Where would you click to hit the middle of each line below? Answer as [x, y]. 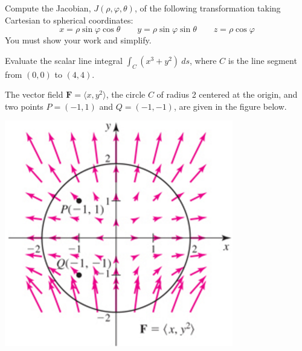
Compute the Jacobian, [48, 8]
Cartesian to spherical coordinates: [69, 20]
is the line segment [262, 60]
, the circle [126, 94]
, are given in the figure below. [230, 106]
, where [203, 60]
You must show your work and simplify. [78, 40]
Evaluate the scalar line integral [64, 60]
